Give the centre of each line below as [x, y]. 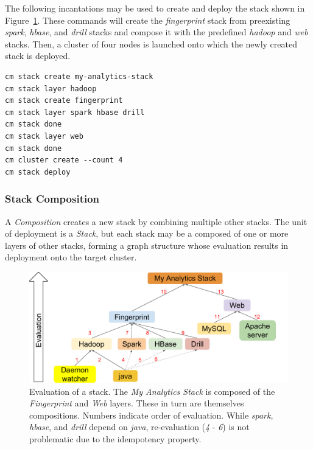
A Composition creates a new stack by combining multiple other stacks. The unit [156, 221]
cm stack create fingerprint [64, 101]
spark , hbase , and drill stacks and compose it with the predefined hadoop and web [156, 32]
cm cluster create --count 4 [64, 160]
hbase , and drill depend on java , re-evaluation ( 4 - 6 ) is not [139, 427]
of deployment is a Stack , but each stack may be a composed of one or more [147, 233]
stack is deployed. [38, 56]
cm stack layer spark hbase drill [75, 112]
